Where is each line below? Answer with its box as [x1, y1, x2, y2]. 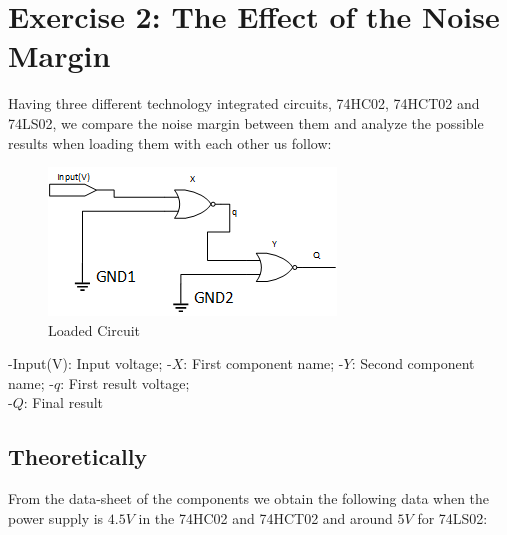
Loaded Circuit [48, 319, 141, 340]
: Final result [23, 392, 104, 413]
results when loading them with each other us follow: [8, 132, 332, 153]
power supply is [8, 507, 104, 528]
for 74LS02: [417, 507, 488, 528]
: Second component [351, 353, 475, 374]
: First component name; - [183, 353, 344, 374]
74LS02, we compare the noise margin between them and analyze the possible [8, 112, 484, 133]
